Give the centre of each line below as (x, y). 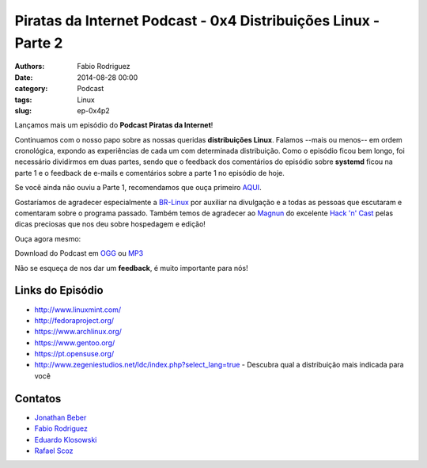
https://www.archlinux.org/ (78, 332)
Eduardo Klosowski (66, 439)
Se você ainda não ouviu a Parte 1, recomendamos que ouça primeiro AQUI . (138, 188)
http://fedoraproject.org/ (74, 320)
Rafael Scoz (54, 451)
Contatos (38, 399)
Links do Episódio (59, 290)
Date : (24, 77)
